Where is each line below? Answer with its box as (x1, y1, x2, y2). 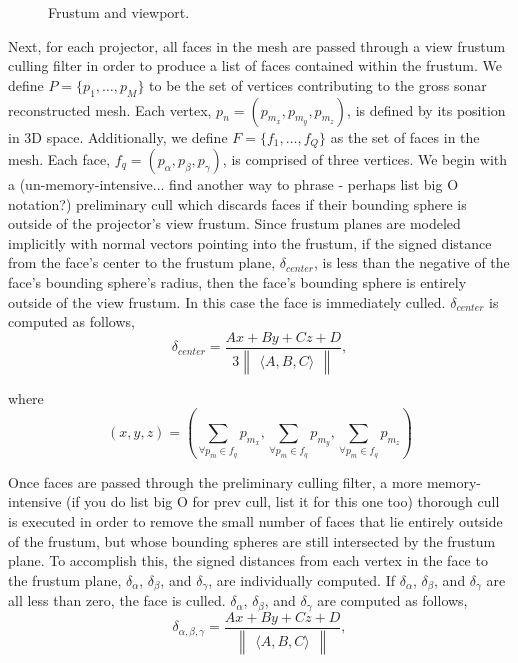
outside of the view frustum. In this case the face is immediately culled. (8, 291, 446, 312)
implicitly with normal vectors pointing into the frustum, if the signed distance (8, 232, 492, 253)
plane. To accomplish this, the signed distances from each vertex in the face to (8, 550, 488, 571)
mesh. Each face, (8, 149, 111, 170)
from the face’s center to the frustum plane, (8, 252, 276, 273)
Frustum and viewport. (48, 2, 190, 22)
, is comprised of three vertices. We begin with (222, 149, 508, 170)
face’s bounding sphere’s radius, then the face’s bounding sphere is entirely (8, 272, 467, 292)
